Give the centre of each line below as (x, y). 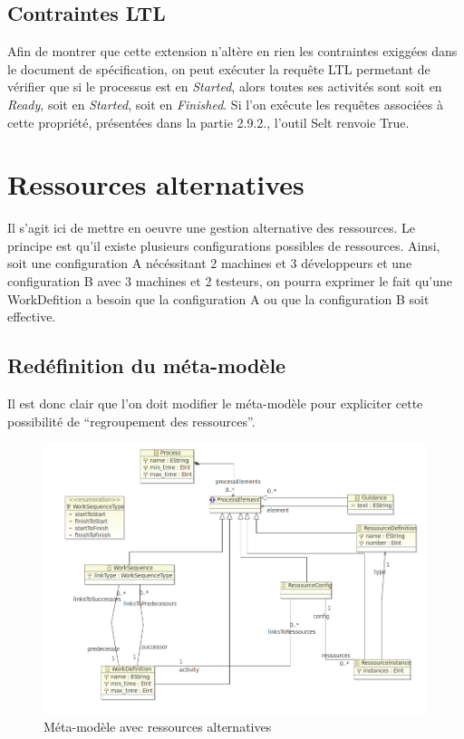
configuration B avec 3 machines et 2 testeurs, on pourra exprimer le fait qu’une (230, 281)
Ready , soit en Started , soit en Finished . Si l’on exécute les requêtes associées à (225, 104)
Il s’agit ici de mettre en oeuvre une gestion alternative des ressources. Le (211, 228)
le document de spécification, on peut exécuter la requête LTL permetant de (219, 68)
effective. (32, 317)
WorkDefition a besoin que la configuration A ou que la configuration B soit (218, 298)
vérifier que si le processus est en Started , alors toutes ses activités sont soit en (225, 86)
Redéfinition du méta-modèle (147, 365)
